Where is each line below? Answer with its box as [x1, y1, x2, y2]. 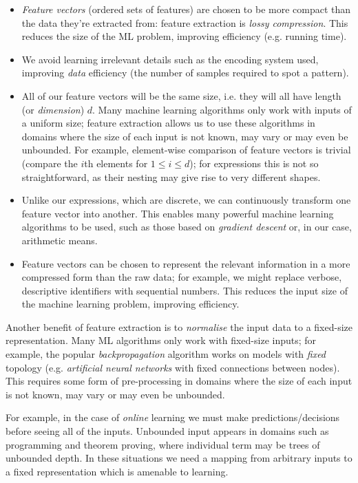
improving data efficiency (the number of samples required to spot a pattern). [21, 65, 349, 80]
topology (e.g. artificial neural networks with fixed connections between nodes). [6, 360, 340, 374]
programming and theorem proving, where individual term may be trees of [6, 437, 320, 451]
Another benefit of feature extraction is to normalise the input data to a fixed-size [6, 319, 352, 334]
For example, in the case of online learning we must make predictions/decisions [6, 410, 340, 425]
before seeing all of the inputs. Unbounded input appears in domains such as [6, 424, 329, 438]
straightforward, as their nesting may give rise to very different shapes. [21, 169, 321, 184]
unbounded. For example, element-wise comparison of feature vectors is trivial [21, 142, 351, 157]
